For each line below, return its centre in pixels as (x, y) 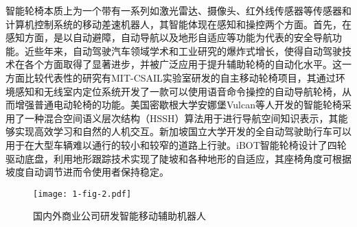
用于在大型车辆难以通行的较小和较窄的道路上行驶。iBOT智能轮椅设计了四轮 (176, 144)
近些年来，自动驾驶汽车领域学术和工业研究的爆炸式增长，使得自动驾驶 (183, 50)
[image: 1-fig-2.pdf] (82, 194)
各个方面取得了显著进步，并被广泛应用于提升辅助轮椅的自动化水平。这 (183, 64)
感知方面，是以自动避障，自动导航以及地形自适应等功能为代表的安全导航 (169, 37)
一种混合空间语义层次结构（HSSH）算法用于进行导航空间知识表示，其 (181, 118)
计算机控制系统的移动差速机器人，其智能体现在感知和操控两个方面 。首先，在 (178, 24)
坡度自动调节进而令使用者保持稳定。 (87, 172)
